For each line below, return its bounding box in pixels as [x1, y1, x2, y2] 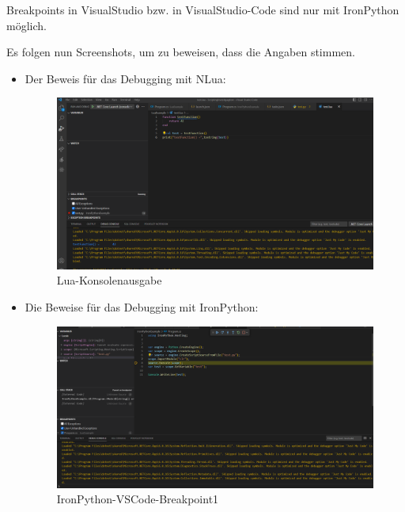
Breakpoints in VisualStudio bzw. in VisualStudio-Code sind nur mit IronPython [6, 2, 399, 17]
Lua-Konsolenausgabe [56, 272, 162, 288]
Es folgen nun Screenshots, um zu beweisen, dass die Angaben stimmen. [6, 44, 355, 60]
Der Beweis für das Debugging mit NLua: [25, 70, 226, 86]
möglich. [6, 17, 47, 33]
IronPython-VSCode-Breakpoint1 [56, 491, 219, 507]
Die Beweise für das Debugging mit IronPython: [25, 299, 259, 315]
